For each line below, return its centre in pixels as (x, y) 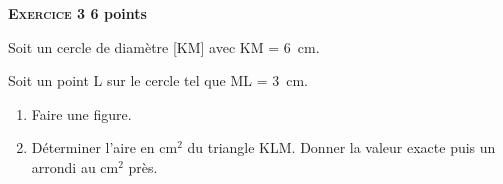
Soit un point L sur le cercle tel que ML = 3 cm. (158, 80)
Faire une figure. (81, 113)
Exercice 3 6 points (77, 13)
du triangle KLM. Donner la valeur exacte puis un (341, 147)
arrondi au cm (75, 166)
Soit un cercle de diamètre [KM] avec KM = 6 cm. (164, 46)
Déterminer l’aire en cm (104, 147)
